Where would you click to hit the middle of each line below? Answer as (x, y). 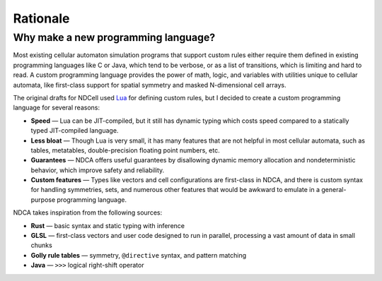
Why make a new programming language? (114, 37)
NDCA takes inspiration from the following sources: (88, 213)
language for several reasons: (57, 108)
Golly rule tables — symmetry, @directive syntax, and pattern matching (139, 255)
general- (334, 190)
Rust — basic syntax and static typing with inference (108, 225)
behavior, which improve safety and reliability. (98, 170)
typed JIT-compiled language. (75, 131)
